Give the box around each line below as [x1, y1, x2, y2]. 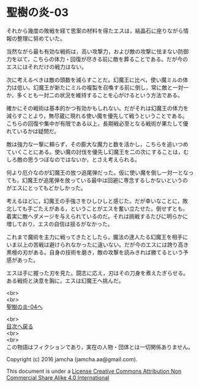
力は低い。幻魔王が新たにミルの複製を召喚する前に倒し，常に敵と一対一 [6, 83, 189, 91]
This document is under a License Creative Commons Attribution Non [6, 367, 182, 375]
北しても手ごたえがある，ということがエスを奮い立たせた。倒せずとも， [6, 205, 189, 212]
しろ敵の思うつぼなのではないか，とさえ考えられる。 [6, 156, 141, 163]
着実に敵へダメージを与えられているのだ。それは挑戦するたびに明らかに [6, 212, 189, 220]
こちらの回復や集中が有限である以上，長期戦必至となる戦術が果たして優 [6, 120, 189, 127]
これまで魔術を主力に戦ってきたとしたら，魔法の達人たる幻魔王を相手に [6, 233, 189, 240]
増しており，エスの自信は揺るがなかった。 [6, 220, 113, 228]
